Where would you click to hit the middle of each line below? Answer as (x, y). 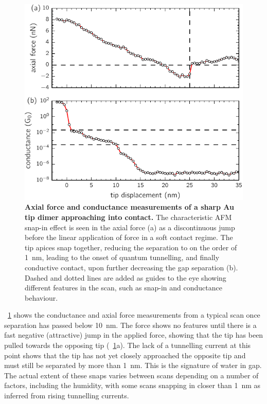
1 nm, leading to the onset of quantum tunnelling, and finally (122, 257)
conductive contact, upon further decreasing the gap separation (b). (131, 267)
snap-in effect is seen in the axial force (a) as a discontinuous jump (130, 227)
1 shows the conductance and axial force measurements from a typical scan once (134, 315)
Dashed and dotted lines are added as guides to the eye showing (126, 277)
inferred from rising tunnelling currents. (67, 396)
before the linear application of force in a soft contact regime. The (129, 237)
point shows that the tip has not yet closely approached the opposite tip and (125, 355)
